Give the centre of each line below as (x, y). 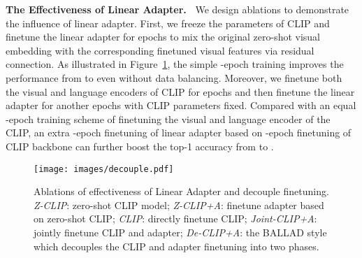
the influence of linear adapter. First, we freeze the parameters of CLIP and (168, 23)
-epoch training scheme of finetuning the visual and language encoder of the (168, 119)
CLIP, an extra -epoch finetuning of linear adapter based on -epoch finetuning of (179, 132)
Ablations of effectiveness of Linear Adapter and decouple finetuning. (181, 191)
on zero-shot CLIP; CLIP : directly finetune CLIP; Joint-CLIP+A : (175, 218)
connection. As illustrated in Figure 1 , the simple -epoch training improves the (175, 64)
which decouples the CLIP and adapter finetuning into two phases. (176, 246)
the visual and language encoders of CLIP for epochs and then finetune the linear (180, 91)
